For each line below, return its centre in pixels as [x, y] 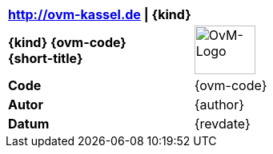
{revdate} [222, 124]
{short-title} [46, 58]
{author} [219, 105]
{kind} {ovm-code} [67, 42]
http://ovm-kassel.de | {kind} [100, 14]
